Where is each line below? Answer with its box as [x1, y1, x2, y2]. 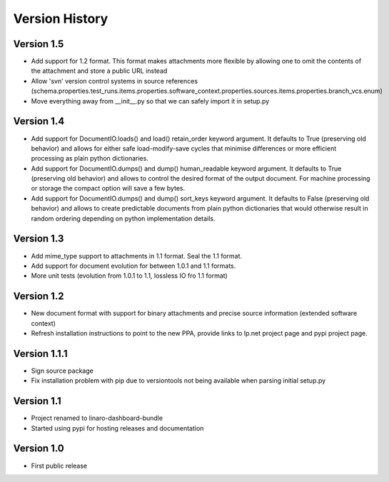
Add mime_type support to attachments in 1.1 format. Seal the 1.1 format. [31, 251, 243, 260]
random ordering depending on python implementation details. [31, 214, 216, 223]
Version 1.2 [13, 290, 64, 303]
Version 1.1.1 [13, 347, 68, 360]
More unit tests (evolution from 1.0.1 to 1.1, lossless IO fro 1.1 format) [31, 271, 228, 280]
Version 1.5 [13, 38, 64, 50]
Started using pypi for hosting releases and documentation [31, 423, 204, 432]
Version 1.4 [13, 115, 65, 128]
